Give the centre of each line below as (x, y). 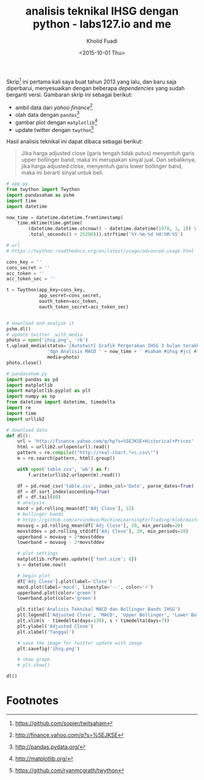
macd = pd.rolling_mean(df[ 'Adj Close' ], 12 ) (76, 509)
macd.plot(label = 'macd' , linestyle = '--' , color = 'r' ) (85, 587)
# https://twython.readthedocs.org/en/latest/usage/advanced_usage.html (100, 251)
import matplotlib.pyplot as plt (49, 391)
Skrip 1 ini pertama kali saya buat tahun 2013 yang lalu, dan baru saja (92, 81)
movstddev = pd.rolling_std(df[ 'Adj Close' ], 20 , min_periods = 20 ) (103, 531)
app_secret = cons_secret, (70, 296)
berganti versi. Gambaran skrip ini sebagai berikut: (70, 94)
